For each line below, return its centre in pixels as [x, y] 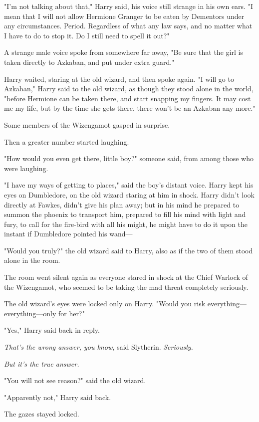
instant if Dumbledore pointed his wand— [68, 234]
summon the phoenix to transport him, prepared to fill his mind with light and [125, 214]
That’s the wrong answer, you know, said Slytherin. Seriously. [99, 347]
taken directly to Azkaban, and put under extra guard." [89, 62]
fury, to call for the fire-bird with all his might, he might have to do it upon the [126, 224]
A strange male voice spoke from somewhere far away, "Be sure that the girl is [124, 52]
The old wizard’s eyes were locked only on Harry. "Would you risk [105, 304]
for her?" [71, 313]
